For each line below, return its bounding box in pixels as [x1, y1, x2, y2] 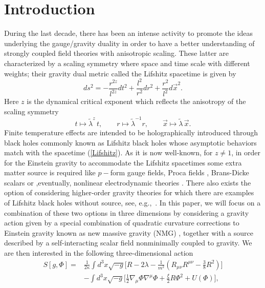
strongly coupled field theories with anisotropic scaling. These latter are [4, 48, 229, 58]
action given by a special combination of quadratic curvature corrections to [4, 217, 239, 228]
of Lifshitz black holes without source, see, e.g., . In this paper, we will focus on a [4, 197, 261, 208]
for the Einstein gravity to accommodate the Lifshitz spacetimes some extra [4, 157, 242, 168]
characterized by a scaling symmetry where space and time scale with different [4, 57, 250, 68]
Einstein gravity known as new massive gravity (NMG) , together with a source [4, 227, 253, 238]
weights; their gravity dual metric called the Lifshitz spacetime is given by [4, 68, 236, 78]
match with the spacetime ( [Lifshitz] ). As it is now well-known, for [4, 147, 213, 158]
